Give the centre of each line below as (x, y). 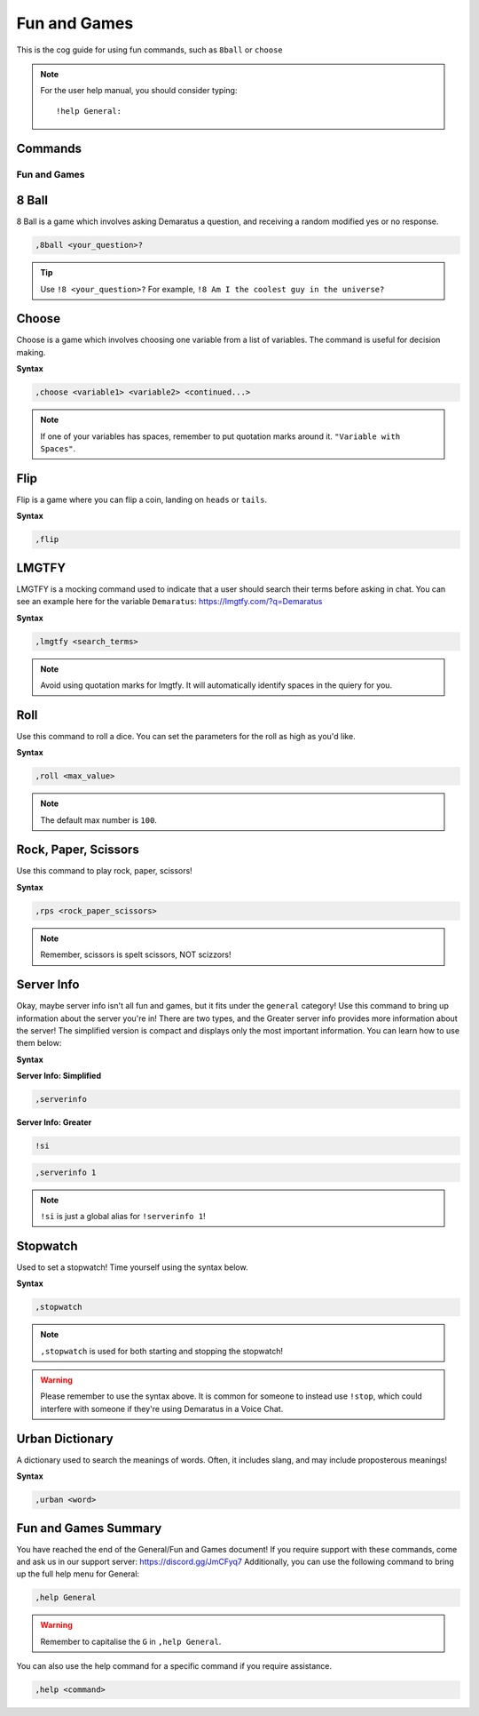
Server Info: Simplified (59, 1076)
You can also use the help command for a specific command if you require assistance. (174, 1666)
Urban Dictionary (65, 1438)
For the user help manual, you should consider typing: (139, 91)
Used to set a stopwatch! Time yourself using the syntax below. (132, 1267)
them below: (39, 1043)
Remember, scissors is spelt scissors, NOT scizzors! (136, 954)
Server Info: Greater (54, 1122)
